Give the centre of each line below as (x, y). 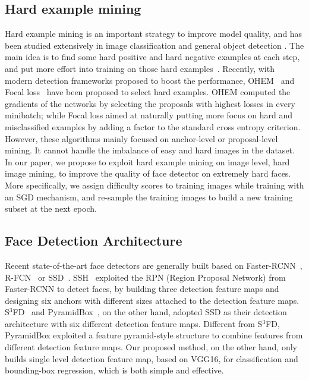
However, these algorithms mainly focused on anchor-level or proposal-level (141, 138)
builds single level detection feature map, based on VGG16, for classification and (152, 358)
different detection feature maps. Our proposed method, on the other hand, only (151, 347)
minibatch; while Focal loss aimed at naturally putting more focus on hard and (149, 115)
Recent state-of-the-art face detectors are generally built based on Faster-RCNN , (154, 265)
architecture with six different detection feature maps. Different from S (134, 323)
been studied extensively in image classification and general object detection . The (154, 45)
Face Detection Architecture (94, 241)
